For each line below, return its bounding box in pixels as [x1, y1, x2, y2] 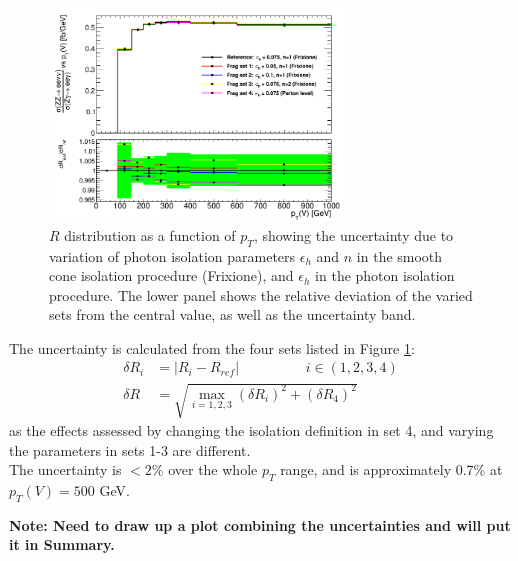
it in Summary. [9, 534, 115, 555]
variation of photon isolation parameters [49, 245, 296, 266]
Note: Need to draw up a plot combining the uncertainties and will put [9, 514, 511, 535]
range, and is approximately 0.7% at [280, 459, 503, 480]
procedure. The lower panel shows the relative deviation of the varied [49, 284, 473, 305]
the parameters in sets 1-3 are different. [9, 439, 251, 460]
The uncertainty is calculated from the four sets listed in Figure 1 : [9, 337, 415, 358]
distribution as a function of [64, 224, 236, 245]
